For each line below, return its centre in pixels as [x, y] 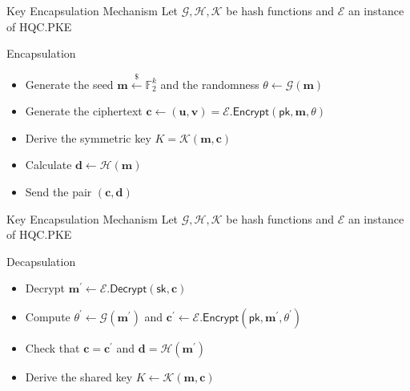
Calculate [48, 165]
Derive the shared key [79, 376]
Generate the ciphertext [84, 111]
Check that [52, 347]
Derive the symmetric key [88, 137]
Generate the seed [69, 84]
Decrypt [45, 288]
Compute [48, 316]
